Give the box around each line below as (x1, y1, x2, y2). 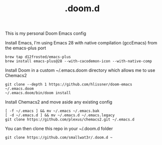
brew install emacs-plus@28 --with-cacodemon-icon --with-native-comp (5, 59, 152, 64)
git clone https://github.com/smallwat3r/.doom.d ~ (5, 135, 113, 140)
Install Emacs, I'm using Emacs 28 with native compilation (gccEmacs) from (5, 40, 158, 46)
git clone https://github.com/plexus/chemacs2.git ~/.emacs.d (5, 117, 135, 122)
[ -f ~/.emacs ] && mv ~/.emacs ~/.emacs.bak (5, 108, 99, 114)
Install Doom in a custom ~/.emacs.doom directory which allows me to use (5, 67, 156, 73)
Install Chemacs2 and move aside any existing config (5, 99, 113, 105)
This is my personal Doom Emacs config (5, 30, 87, 37)
